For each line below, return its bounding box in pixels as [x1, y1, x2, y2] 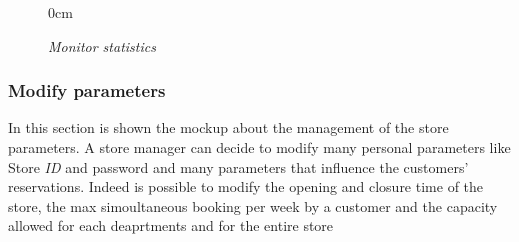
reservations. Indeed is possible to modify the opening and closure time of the [8, 176, 484, 197]
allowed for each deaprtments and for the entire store [8, 215, 334, 236]
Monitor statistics [48, 35, 156, 56]
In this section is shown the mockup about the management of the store [8, 117, 449, 138]
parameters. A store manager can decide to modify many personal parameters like [8, 137, 511, 157]
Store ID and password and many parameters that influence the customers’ [8, 156, 469, 177]
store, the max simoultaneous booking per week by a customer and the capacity [8, 195, 498, 216]
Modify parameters [8, 78, 166, 103]
